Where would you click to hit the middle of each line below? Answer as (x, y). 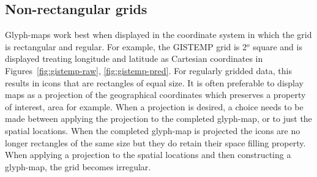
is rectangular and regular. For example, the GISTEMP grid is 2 (126, 46)
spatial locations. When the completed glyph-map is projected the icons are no (153, 130)
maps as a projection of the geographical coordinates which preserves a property (155, 95)
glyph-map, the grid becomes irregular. (78, 166)
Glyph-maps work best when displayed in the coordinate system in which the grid (158, 35)
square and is (278, 46)
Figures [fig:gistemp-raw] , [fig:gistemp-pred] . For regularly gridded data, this (148, 70)
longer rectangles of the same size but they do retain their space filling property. (155, 142)
